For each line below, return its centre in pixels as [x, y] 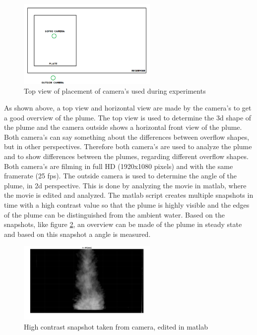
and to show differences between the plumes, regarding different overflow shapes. [126, 156]
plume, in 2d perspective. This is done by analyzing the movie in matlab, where [125, 185]
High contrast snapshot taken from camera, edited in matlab [116, 326]
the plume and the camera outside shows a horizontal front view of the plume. [123, 127]
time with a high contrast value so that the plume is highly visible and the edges [127, 204]
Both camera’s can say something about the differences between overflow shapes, [127, 137]
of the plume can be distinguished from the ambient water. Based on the [114, 214]
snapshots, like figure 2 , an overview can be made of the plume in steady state [123, 224]
